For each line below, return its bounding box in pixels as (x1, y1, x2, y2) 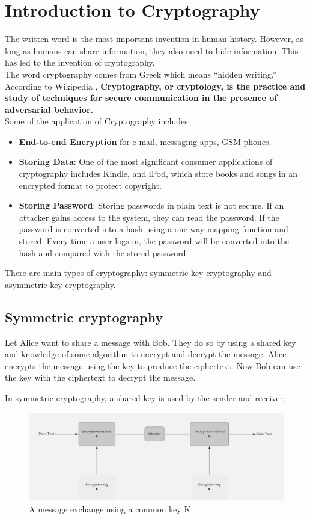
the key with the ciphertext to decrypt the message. (5, 371, 196, 384)
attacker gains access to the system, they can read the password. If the (19, 210, 279, 223)
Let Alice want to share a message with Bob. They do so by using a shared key (5, 336, 296, 348)
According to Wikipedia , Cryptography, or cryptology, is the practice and (5, 79, 306, 92)
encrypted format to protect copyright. (19, 179, 162, 191)
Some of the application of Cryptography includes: (5, 115, 190, 127)
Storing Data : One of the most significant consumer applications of (19, 155, 273, 168)
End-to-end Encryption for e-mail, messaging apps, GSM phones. (19, 135, 272, 147)
